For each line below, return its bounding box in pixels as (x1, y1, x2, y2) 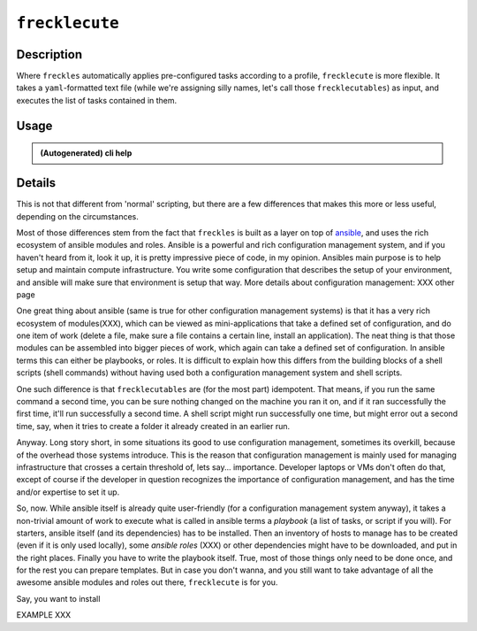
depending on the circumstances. (16, 211, 139, 221)
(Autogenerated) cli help (40, 148, 132, 158)
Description (16, 47, 83, 62)
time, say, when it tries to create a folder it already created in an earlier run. (16, 420, 291, 431)
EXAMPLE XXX (16, 610, 72, 620)
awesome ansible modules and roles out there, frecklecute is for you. (16, 577, 278, 588)
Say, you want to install (16, 593, 101, 604)
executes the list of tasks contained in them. (16, 95, 178, 105)
